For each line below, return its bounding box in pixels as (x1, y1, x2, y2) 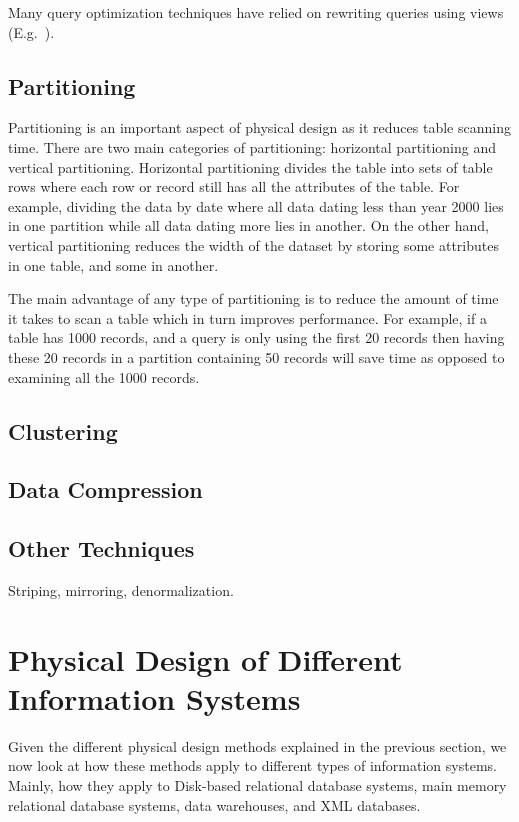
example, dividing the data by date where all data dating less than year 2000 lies (8, 195, 504, 216)
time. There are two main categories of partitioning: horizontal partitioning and (8, 136, 497, 157)
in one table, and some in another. (8, 254, 219, 275)
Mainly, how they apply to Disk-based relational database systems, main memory (8, 774, 507, 795)
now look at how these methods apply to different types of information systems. (8, 755, 497, 776)
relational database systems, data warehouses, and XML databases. (8, 794, 421, 815)
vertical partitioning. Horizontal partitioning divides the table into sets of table (8, 156, 493, 177)
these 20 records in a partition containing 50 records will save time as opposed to (8, 346, 505, 367)
